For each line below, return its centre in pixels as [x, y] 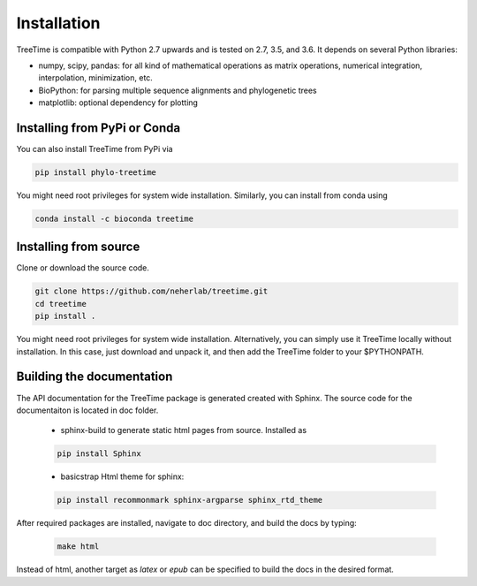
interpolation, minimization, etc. [96, 78]
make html [78, 547]
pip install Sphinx [99, 454]
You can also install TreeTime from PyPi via [95, 149]
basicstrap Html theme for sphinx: [122, 476]
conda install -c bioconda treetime [114, 218]
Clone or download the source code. [83, 268]
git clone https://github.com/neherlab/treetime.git [151, 291]
